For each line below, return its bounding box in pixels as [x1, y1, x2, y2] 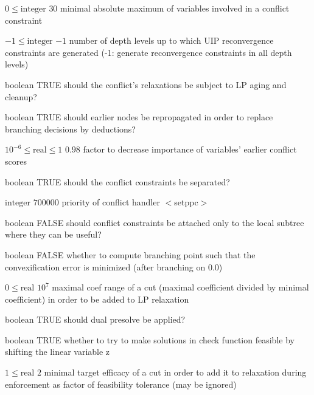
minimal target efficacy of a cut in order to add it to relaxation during [44, 366, 307, 379]
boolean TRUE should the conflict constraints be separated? [5, 175, 230, 188]
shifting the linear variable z [5, 345, 110, 358]
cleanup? [5, 90, 37, 103]
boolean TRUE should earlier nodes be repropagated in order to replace [5, 111, 273, 123]
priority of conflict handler [61, 196, 160, 208]
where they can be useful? [5, 228, 102, 241]
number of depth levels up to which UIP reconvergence [69, 34, 274, 47]
